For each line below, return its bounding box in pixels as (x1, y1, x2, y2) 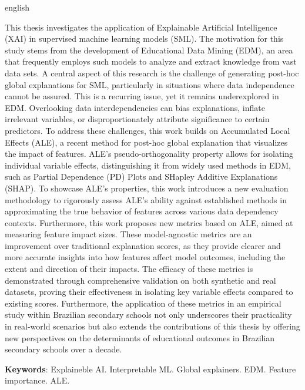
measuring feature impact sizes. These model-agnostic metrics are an (5, 228, 252, 240)
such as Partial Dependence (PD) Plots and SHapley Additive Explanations (5, 170, 278, 183)
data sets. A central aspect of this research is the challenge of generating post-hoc (5, 66, 299, 79)
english (5, 1, 30, 13)
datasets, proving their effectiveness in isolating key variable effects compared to (5, 285, 293, 298)
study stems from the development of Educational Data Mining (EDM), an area (5, 43, 293, 56)
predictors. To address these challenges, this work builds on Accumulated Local (5, 124, 290, 136)
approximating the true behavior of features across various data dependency (5, 205, 279, 217)
